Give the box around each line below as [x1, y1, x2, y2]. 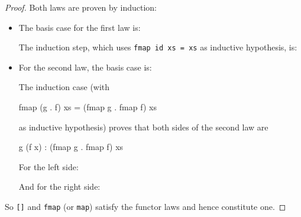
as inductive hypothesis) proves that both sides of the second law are [18, 120, 268, 133]
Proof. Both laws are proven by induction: [5, 1, 157, 13]
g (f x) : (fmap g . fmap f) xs [18, 141, 124, 153]
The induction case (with [18, 81, 110, 93]
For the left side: [18, 160, 79, 173]
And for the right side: [18, 180, 101, 193]
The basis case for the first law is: [18, 21, 141, 33]
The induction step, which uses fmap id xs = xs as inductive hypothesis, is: [18, 41, 297, 53]
